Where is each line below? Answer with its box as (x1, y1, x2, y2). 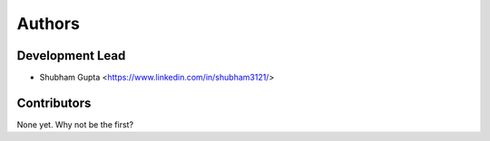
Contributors (16, 95, 92, 110)
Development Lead (16, 48, 126, 63)
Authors (16, 14, 81, 33)
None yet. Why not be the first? (16, 118, 134, 130)
